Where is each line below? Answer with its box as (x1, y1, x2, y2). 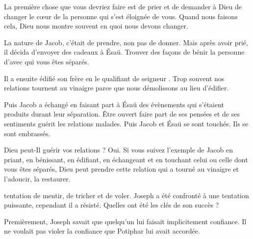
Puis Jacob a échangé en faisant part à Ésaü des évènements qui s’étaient (4, 99, 225, 109)
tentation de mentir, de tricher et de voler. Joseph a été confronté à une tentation (4, 190, 249, 200)
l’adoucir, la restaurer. (4, 173, 71, 183)
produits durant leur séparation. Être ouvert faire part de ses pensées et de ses (4, 109, 240, 119)
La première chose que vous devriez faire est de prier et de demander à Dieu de (4, 1, 242, 11)
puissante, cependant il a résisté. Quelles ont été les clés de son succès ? (4, 200, 219, 210)
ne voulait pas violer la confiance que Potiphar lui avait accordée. (4, 226, 200, 236)
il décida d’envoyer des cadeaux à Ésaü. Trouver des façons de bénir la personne (4, 47, 245, 57)
